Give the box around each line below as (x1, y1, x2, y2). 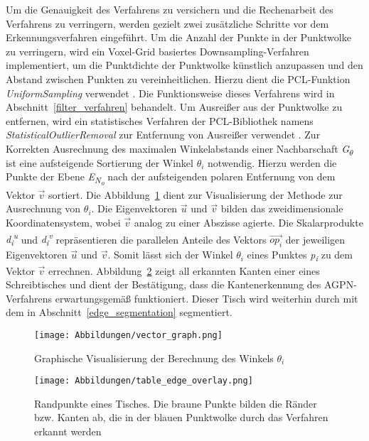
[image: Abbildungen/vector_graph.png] (34, 330, 223, 340)
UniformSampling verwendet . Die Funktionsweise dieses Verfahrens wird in (6, 85, 335, 100)
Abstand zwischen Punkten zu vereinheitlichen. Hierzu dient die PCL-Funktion (6, 71, 351, 86)
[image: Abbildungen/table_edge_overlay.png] (34, 376, 253, 386)
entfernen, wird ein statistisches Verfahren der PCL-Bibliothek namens (6, 113, 314, 128)
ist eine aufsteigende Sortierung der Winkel (6, 155, 193, 170)
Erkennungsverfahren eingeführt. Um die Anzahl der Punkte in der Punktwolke (6, 30, 351, 45)
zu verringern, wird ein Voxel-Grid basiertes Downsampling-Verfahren (6, 43, 309, 58)
